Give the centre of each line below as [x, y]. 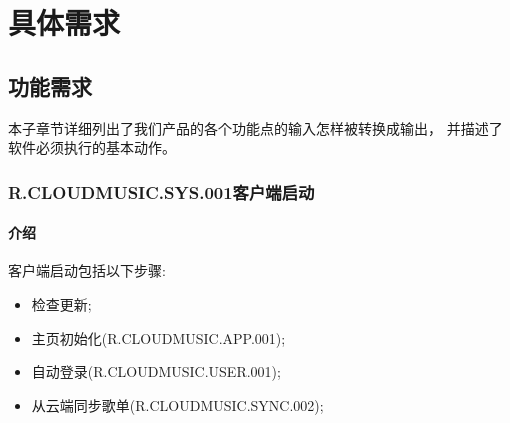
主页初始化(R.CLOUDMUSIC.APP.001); [158, 337]
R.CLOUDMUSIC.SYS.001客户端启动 [161, 191]
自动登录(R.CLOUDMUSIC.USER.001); [156, 371]
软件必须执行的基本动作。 [92, 147]
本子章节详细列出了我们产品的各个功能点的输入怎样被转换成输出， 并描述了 [255, 127]
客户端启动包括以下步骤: [87, 270]
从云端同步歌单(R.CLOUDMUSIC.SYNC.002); [177, 404]
